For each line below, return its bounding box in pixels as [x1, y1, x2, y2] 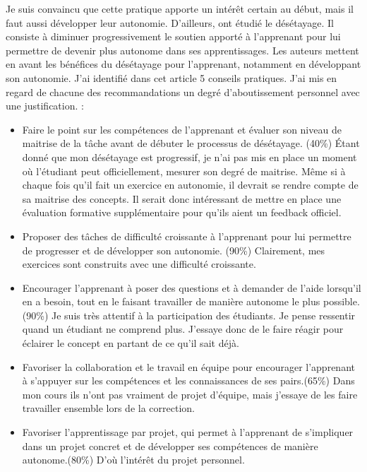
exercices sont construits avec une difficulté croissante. [22, 256, 256, 271]
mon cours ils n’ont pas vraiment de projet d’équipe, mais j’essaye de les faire [22, 387, 358, 401]
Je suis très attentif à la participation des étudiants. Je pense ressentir [52, 307, 356, 322]
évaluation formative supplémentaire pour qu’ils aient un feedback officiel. [22, 205, 342, 220]
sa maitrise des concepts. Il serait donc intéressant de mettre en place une [22, 191, 342, 206]
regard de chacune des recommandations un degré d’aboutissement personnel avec [6, 84, 360, 99]
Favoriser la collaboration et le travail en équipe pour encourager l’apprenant [22, 359, 355, 374]
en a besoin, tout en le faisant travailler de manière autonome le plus [22, 294, 320, 309]
